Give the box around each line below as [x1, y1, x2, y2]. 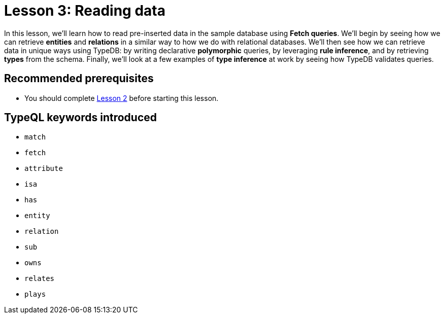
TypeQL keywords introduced [4, 111, 157, 124]
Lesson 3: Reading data [4, 2, 165, 19]
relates [24, 274, 55, 283]
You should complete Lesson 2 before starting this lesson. [24, 93, 219, 102]
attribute [24, 164, 63, 173]
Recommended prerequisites [4, 72, 154, 85]
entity [24, 211, 50, 220]
